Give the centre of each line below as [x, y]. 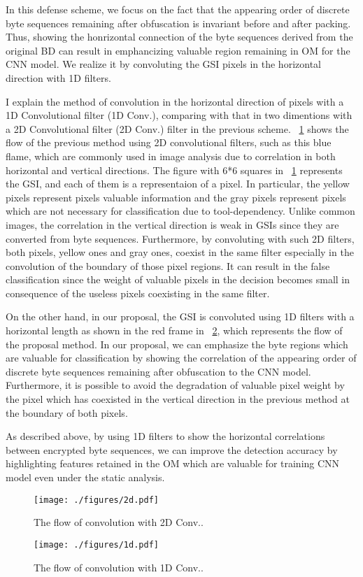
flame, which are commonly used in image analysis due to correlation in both [171, 156]
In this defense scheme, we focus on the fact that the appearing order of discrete [178, 9]
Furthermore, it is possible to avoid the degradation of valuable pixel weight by [175, 385]
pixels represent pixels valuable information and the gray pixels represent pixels [176, 197]
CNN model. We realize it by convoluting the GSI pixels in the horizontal [163, 64]
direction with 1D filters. [58, 77]
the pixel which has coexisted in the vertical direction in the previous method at [178, 399]
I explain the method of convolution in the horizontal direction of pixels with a [175, 101]
